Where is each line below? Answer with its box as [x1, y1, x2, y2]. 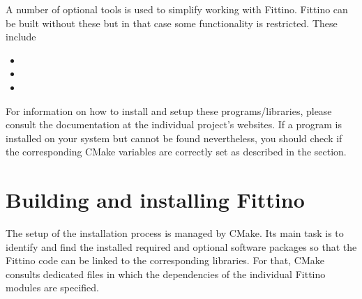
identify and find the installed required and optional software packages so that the [6, 239, 357, 254]
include [6, 29, 36, 44]
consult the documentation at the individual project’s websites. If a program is [6, 117, 342, 132]
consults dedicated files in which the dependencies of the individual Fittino [6, 266, 326, 281]
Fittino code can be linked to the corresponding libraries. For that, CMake [6, 253, 324, 268]
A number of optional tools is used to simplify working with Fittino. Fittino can [6, 2, 348, 16]
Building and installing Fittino [6, 185, 305, 214]
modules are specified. [6, 280, 99, 295]
